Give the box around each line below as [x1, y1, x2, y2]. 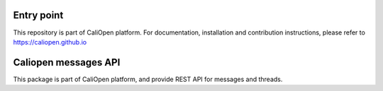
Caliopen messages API [13, 56, 121, 68]
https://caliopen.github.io [13, 37, 87, 46]
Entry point [13, 9, 64, 21]
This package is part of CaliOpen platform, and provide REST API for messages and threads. [13, 75, 283, 83]
